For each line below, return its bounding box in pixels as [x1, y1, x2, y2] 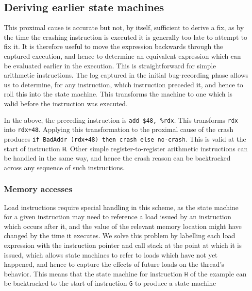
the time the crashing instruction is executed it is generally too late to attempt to [4, 32, 247, 42]
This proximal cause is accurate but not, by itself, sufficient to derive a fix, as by [4, 22, 244, 32]
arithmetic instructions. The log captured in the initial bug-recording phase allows [4, 70, 249, 80]
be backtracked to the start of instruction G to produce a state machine [4, 278, 216, 288]
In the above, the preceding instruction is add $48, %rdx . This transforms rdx [4, 114, 238, 125]
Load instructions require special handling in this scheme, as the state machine [4, 202, 239, 212]
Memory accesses [4, 183, 72, 195]
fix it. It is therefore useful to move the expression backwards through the [4, 41, 223, 51]
